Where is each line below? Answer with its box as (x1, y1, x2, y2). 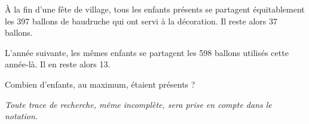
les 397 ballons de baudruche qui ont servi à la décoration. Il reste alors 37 (5, 14, 277, 27)
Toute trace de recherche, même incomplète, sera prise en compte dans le (5, 98, 272, 110)
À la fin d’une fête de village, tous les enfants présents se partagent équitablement (5, 3, 305, 15)
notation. (5, 110, 38, 122)
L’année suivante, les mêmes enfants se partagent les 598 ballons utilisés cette (5, 46, 289, 58)
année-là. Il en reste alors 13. (5, 58, 111, 70)
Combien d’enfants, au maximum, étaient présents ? (5, 77, 195, 90)
